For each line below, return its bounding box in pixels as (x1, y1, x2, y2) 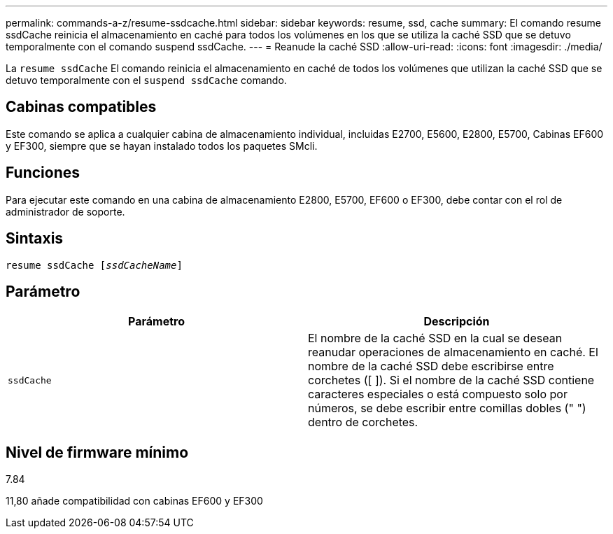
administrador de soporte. (6, 205, 125, 218)
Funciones (6, 164, 80, 182)
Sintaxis (6, 230, 64, 248)
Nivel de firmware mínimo (6, 443, 189, 461)
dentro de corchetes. (308, 415, 418, 430)
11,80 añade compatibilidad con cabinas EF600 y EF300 (6, 495, 263, 507)
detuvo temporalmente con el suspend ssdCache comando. (6, 74, 287, 86)
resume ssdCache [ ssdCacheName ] (6, 259, 183, 271)
